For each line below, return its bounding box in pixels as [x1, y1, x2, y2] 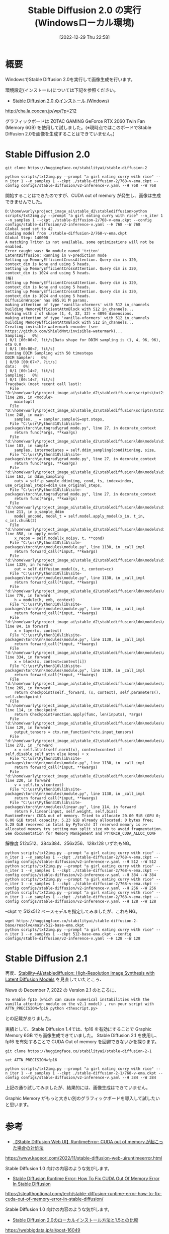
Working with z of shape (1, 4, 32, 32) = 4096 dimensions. [5, 311, 134, 316]
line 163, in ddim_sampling [5, 474, 64, 479]
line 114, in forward [91, 804, 136, 810]
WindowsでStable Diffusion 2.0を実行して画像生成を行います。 [5, 76, 135, 82]
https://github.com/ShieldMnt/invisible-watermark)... [5, 328, 123, 334]
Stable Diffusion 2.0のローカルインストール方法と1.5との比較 [12, 1217, 138, 1223]
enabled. [5, 244, 24, 249]
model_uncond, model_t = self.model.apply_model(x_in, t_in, [14, 514, 145, 519]
